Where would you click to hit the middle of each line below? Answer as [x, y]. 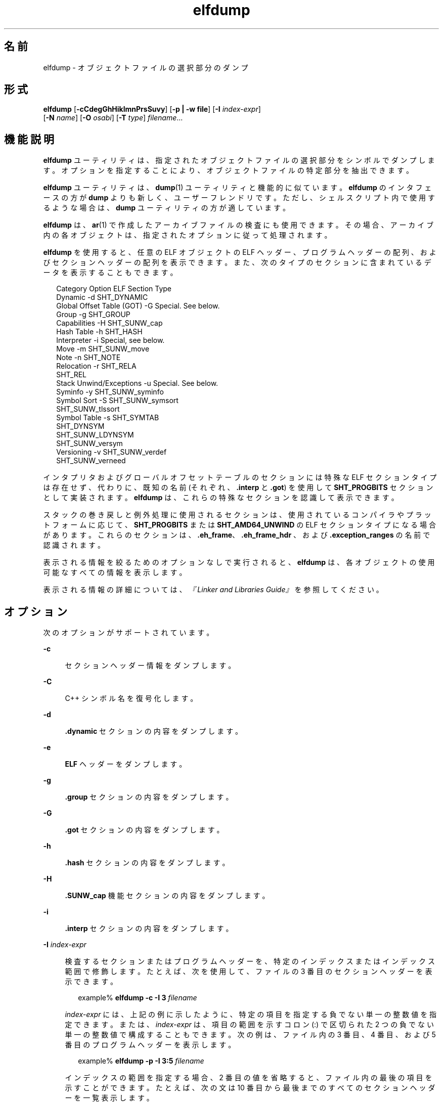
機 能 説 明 [29, 139]
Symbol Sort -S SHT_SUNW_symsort [117, 401]
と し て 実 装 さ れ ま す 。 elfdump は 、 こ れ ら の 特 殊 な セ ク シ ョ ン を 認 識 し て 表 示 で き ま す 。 [221, 498]
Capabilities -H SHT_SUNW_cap [109, 323]
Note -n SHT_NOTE [88, 358]
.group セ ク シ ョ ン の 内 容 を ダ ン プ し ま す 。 [149, 797]
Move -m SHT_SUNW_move [103, 349]
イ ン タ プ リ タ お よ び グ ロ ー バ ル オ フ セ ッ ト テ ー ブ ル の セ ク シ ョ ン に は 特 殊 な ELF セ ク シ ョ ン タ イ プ [240, 477]
